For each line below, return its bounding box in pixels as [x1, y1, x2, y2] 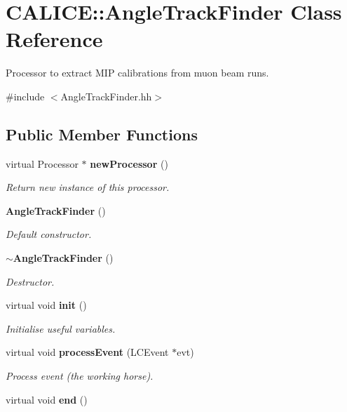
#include [6, 88, 45, 103]
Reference [6, 25, 103, 53]
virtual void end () [6, 392, 88, 406]
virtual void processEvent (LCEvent [6, 345, 169, 359]
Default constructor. [6, 227, 92, 241]
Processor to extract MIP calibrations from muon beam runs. [6, 65, 269, 80]
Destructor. [6, 274, 55, 288]
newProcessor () [90, 156, 168, 171]
